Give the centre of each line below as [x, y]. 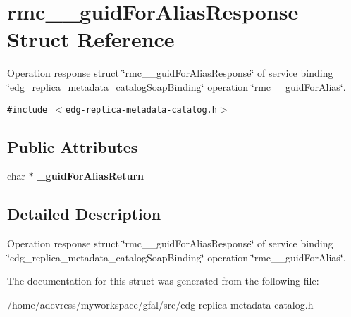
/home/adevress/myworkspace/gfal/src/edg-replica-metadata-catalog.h [160, 304]
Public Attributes [73, 146]
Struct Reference [91, 39]
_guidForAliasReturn [91, 176]
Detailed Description [84, 214]
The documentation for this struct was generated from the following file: [163, 281]
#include [27, 110]
